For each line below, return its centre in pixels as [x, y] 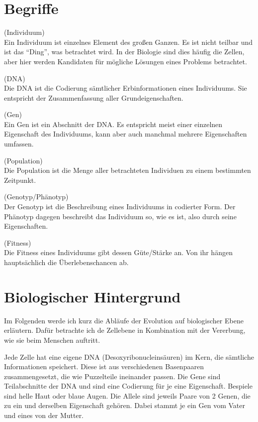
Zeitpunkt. [20, 180]
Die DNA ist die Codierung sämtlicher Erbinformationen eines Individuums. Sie [126, 88]
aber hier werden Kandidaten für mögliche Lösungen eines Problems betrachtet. [126, 61]
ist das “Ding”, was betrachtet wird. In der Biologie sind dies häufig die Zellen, [124, 52]
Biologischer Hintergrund [92, 296]
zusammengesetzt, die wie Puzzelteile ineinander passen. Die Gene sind [112, 376]
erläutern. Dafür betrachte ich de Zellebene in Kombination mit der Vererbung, [125, 330]
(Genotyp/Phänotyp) [36, 197]
